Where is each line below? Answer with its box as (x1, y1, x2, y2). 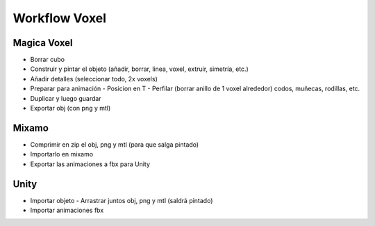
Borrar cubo (30, 56, 65, 64)
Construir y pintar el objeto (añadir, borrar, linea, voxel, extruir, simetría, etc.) (30, 65, 249, 73)
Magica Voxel (12, 37, 73, 49)
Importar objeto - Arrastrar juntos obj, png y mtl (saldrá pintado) (30, 196, 213, 204)
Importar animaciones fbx (30, 206, 104, 214)
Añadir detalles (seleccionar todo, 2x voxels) (30, 74, 158, 83)
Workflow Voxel (12, 10, 107, 26)
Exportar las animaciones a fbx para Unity (30, 160, 151, 168)
